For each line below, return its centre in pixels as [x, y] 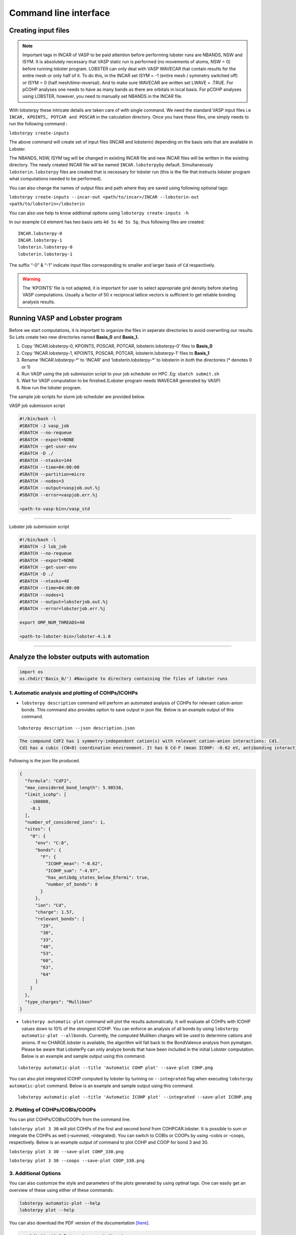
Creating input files [39, 30]
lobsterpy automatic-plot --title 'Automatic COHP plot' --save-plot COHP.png [115, 1068]
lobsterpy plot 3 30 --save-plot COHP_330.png [66, 1152]
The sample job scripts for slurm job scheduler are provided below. [77, 397]
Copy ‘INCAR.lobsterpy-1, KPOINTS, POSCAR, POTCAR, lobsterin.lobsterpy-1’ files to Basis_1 [115, 353]
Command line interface [60, 13]
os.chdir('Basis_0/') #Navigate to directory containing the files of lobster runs [124, 679]
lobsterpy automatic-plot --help [60, 1203]
